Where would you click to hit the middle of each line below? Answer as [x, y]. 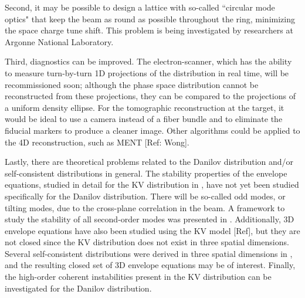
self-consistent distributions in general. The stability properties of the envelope [146, 173]
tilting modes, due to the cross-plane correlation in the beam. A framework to [145, 207]
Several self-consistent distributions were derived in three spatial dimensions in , [149, 253]
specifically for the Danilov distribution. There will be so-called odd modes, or [145, 196]
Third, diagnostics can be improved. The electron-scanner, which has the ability [148, 61]
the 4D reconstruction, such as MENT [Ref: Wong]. [97, 142]
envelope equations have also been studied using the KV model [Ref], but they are [152, 230]
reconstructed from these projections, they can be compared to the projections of [150, 96]
